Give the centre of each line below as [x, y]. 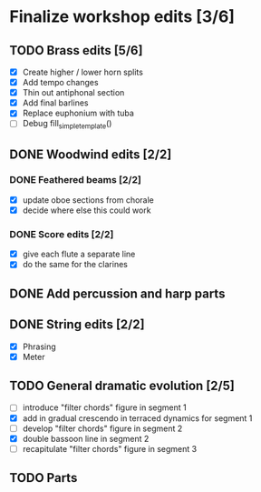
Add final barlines [55, 103]
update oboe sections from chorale [88, 200]
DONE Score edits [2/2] [62, 234]
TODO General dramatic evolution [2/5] [122, 386]
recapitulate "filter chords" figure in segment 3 [110, 448]
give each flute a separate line [79, 254]
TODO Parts [43, 478]
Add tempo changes [60, 83]
